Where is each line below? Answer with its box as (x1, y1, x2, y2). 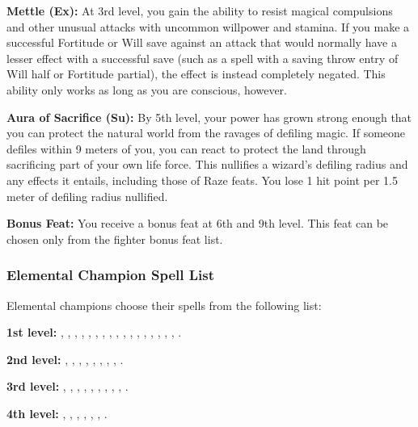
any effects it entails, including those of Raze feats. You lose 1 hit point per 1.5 (6, 171, 398, 188)
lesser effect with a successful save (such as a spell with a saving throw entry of (6, 49, 399, 66)
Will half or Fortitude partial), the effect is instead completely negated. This (6, 65, 386, 82)
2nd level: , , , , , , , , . (6, 350, 124, 367)
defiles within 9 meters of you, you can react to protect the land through (6, 140, 366, 157)
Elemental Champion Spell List (6, 265, 215, 285)
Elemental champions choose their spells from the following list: (6, 296, 322, 313)
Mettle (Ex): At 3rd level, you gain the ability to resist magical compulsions (6, 2, 393, 19)
